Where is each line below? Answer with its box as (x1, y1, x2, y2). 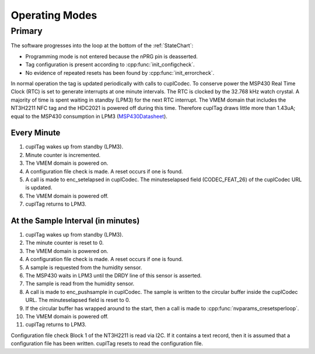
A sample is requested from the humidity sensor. (25, 263, 142, 271)
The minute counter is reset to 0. (25, 240, 104, 247)
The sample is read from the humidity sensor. (25, 280, 135, 287)
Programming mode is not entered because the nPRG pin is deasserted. (25, 53, 198, 60)
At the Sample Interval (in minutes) (10, 216, 140, 225)
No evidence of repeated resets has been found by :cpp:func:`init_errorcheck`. (25, 69, 215, 76)
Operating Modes (10, 9, 97, 22)
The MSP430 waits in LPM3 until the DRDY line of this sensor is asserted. (25, 272, 202, 279)
